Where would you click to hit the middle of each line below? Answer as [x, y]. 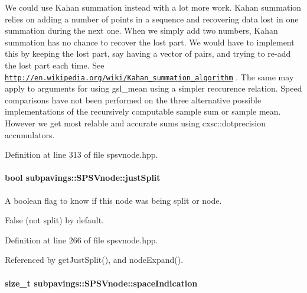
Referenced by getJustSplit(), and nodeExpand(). [94, 260]
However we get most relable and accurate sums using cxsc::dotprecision [135, 123]
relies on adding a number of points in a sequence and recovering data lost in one [152, 19]
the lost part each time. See [55, 65]
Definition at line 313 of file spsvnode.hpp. [81, 154]
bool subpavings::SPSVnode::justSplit [83, 178]
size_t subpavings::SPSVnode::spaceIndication [101, 283]
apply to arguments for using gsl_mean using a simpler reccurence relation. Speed [153, 88]
